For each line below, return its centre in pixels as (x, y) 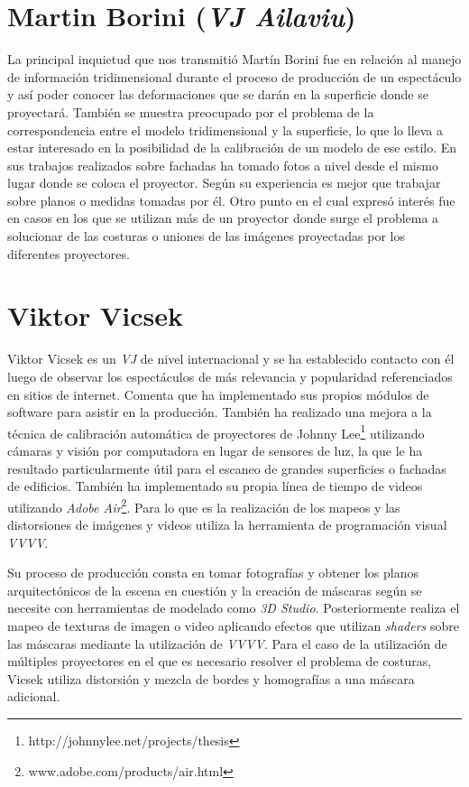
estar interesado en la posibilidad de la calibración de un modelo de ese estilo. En (232, 148)
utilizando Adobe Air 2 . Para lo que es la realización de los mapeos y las (204, 505)
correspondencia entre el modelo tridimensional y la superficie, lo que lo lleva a (225, 130)
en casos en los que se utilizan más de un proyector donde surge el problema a (223, 218)
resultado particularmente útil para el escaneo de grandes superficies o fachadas (227, 468)
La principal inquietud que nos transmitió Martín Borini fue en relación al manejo (234, 59)
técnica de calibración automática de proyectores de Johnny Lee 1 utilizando (216, 431)
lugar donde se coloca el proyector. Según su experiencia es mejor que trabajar (224, 183)
